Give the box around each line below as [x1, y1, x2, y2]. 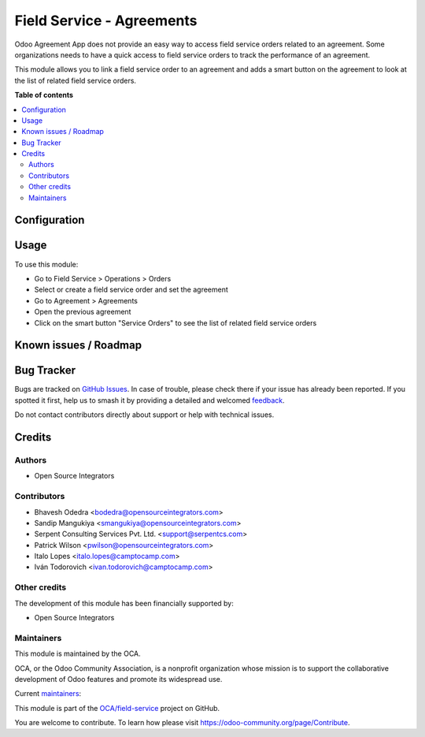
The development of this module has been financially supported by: [14, 598, 234, 608]
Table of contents [14, 91, 74, 100]
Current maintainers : [14, 689, 82, 698]
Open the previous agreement [34, 307, 131, 317]
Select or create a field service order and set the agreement [34, 285, 228, 295]
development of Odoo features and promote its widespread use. [14, 674, 223, 683]
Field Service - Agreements [14, 12, 198, 29]
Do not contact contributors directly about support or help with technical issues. [14, 410, 275, 419]
